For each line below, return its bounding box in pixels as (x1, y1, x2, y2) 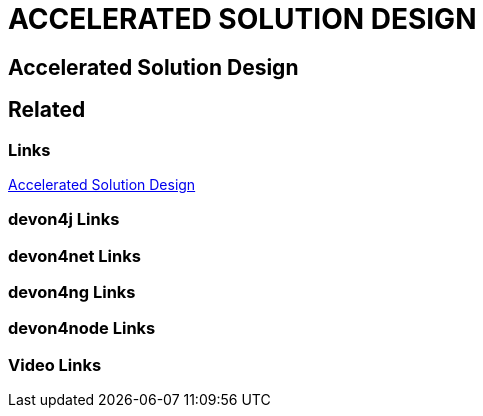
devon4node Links (8, 318, 156, 339)
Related (8, 97, 86, 123)
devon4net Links (8, 245, 141, 266)
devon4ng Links (8, 282, 136, 303)
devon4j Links (8, 209, 120, 230)
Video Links (8, 354, 102, 375)
